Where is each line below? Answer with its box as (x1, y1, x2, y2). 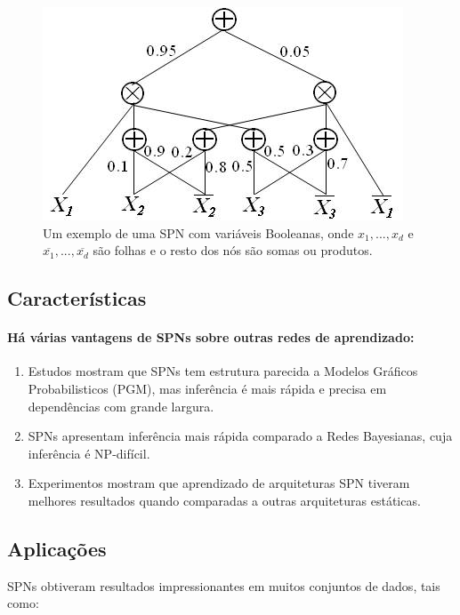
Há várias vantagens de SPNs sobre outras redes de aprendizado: (7, 328, 415, 347)
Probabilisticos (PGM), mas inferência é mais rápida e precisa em (28, 379, 387, 397)
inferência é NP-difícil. (28, 443, 150, 462)
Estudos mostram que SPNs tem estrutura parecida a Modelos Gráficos (28, 362, 418, 380)
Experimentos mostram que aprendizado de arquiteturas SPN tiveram (28, 474, 410, 492)
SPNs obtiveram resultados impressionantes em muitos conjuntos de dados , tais (7, 576, 440, 595)
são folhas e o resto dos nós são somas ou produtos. (93, 241, 373, 260)
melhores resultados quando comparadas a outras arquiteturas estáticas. (28, 491, 421, 509)
